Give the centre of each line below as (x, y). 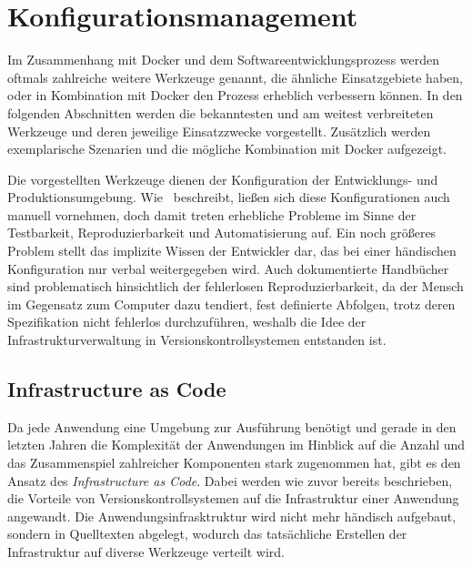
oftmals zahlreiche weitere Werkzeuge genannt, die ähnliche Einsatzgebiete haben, (235, 77)
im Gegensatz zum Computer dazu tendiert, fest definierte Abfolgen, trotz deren (231, 304)
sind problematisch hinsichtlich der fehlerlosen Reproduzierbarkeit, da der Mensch (236, 286)
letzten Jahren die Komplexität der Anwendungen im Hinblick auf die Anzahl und (236, 445)
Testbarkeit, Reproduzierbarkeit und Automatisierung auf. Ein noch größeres (222, 233)
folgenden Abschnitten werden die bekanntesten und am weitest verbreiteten (221, 112)
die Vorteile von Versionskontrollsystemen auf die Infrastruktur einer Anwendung (233, 498)
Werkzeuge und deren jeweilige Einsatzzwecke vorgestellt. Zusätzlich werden (219, 131)
